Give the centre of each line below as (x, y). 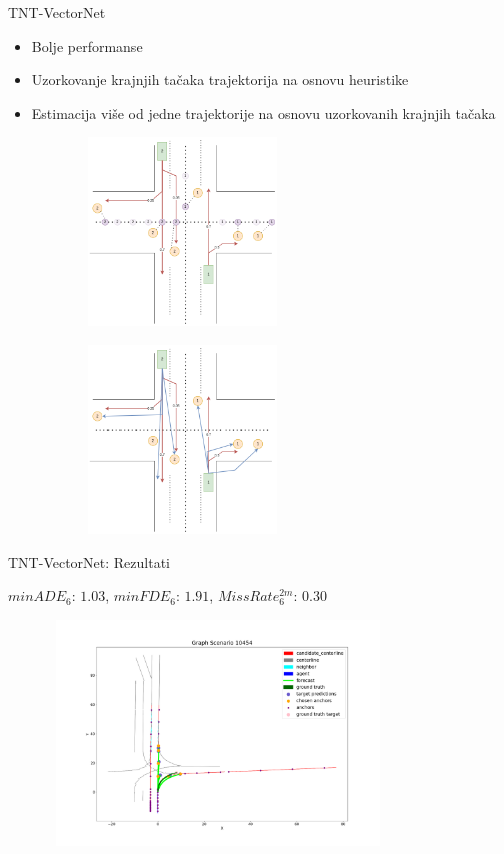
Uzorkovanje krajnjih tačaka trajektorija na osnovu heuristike (220, 79)
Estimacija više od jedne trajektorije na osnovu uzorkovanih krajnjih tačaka (263, 112)
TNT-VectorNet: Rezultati (89, 561)
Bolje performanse (87, 45)
